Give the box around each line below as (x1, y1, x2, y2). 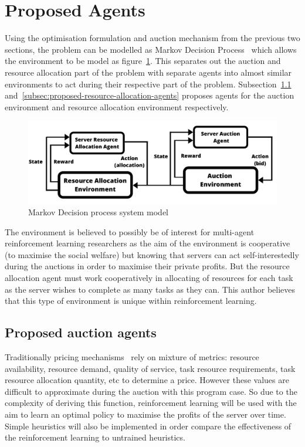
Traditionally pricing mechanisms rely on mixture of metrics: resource (5, 351, 259, 363)
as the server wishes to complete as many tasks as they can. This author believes (5, 283, 296, 295)
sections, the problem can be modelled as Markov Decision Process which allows (5, 43, 297, 55)
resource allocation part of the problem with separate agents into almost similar (5, 66, 292, 78)
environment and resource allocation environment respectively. (5, 100, 229, 113)
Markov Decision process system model (28, 206, 169, 218)
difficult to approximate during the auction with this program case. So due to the (5, 385, 297, 397)
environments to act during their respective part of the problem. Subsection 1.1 (5, 77, 292, 90)
